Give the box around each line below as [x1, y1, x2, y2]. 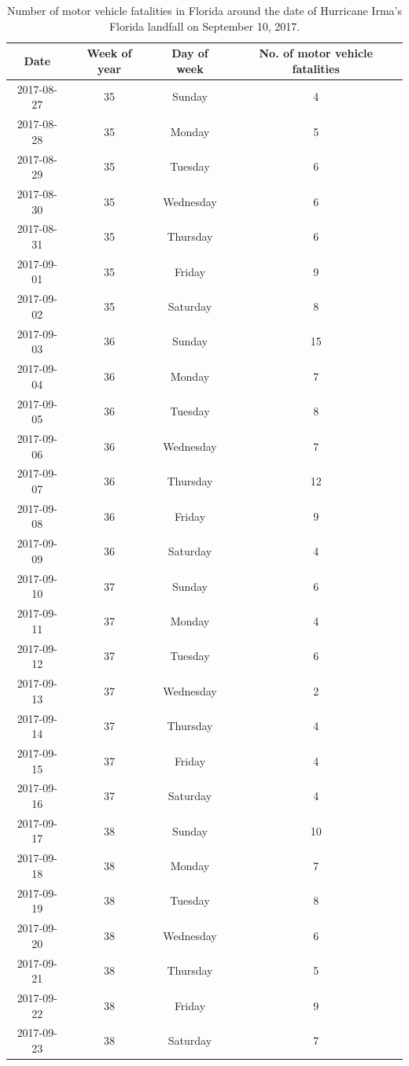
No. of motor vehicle [259, 45, 373, 61]
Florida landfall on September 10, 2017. [109, 17, 300, 34]
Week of [87, 45, 132, 61]
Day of [171, 45, 208, 61]
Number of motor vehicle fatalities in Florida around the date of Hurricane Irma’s [7, 2, 402, 18]
